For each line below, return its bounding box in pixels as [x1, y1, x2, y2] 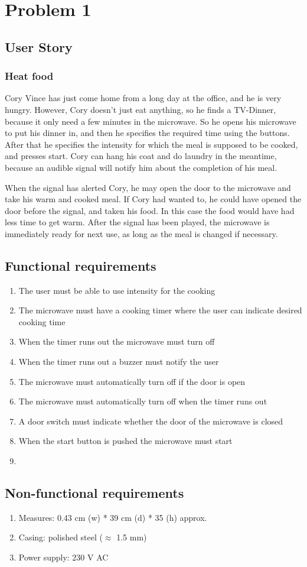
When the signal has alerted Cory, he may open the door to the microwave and [5, 181, 291, 193]
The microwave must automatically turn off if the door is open [18, 375, 246, 387]
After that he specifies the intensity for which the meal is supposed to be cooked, [5, 138, 298, 150]
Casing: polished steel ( [18, 531, 103, 543]
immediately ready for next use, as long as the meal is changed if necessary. [5, 227, 278, 239]
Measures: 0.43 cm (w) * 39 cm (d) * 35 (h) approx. [18, 511, 207, 523]
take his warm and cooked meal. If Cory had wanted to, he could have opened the [5, 193, 302, 205]
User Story [5, 37, 73, 56]
